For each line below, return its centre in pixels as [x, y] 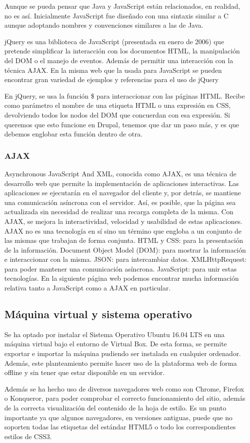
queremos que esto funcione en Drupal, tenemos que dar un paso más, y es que [122, 124]
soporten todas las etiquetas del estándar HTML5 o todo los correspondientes [120, 427]
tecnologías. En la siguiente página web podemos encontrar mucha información [122, 278]
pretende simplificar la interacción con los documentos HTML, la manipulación [122, 51]
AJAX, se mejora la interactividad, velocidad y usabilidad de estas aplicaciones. [124, 221]
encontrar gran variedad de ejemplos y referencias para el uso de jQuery [112, 79]
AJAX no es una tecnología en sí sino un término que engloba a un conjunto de [123, 230]
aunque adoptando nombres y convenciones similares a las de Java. [104, 25]
